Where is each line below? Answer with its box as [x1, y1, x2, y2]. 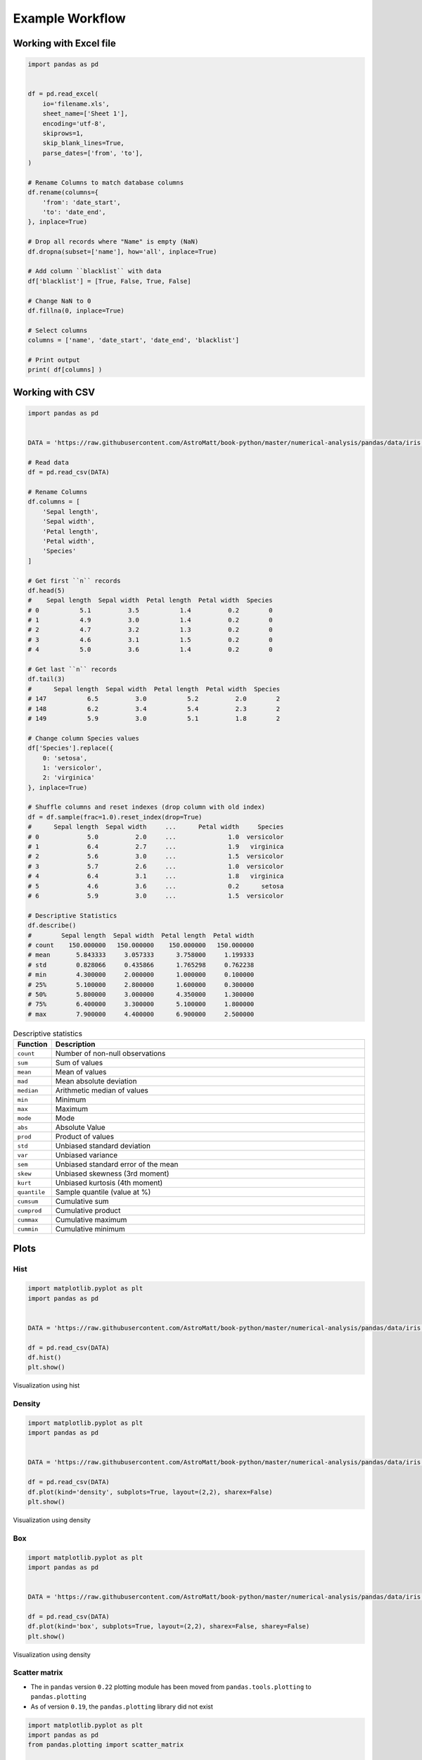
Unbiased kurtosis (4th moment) [55, 1178, 163, 1188]
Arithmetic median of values [55, 1086, 149, 1095]
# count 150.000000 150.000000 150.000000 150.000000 [27, 941, 255, 949]
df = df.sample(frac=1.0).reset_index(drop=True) [27, 813, 203, 821]
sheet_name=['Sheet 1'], [42, 110, 129, 118]
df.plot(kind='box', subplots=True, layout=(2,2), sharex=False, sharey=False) [27, 1623, 310, 1630]
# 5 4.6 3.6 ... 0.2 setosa [27, 882, 284, 890]
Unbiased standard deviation [55, 1141, 151, 1151]
